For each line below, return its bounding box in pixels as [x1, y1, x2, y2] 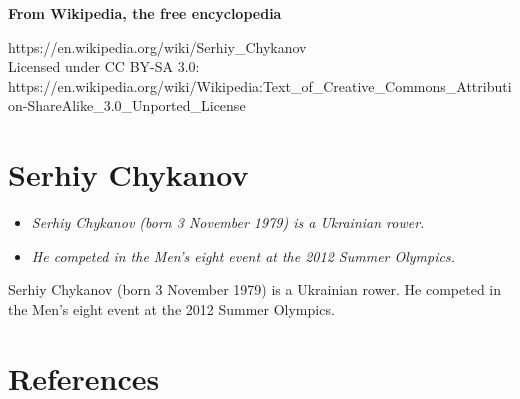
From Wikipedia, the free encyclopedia [8, 3, 282, 23]
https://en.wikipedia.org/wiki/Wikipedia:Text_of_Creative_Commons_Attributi [8, 75, 512, 96]
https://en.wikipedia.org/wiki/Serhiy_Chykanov [8, 36, 307, 57]
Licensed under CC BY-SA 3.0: [8, 56, 200, 77]
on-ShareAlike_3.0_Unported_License [8, 95, 246, 116]
